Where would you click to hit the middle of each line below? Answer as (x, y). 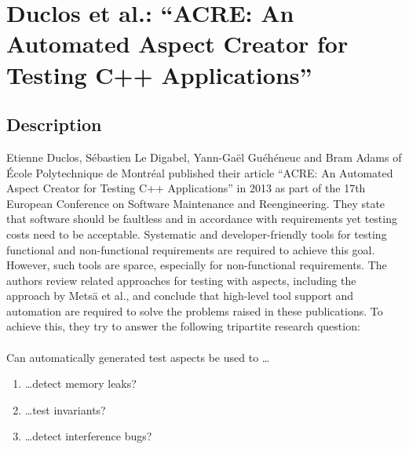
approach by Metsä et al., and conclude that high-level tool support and (180, 296)
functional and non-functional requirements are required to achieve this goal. (191, 249)
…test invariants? (65, 409)
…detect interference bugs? (88, 436)
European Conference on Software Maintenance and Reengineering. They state (196, 203)
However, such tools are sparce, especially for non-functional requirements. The (197, 265)
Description (54, 124)
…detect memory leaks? (80, 383)
